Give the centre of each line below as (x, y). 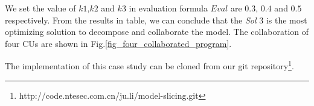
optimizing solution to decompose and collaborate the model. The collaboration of (157, 32)
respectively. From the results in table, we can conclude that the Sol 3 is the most (156, 20)
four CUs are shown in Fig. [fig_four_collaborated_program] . (118, 43)
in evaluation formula (168, 8)
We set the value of (40, 8)
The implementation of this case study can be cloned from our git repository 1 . (149, 65)
